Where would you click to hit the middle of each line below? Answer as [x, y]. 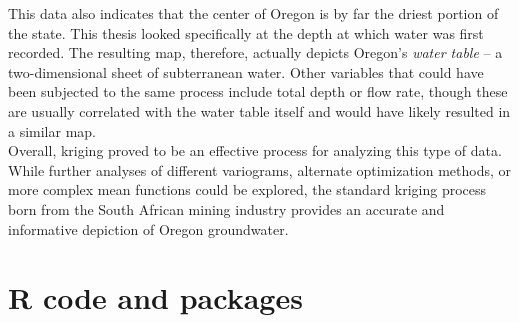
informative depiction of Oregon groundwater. [148, 228]
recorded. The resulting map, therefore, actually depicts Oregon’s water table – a [255, 52]
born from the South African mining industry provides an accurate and [226, 208]
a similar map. [52, 130]
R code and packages [155, 297]
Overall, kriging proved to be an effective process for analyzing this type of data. [255, 150]
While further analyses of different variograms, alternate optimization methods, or [260, 169]
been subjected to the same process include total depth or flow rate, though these [258, 91]
